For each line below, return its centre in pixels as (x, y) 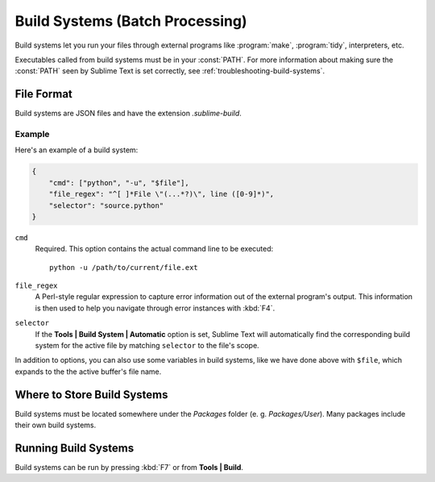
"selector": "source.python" (106, 205)
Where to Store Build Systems (91, 395)
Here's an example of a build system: (77, 150)
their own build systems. (56, 425)
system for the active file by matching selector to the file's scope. (147, 346)
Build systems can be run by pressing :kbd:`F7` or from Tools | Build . (129, 467)
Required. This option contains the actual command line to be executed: (154, 249)
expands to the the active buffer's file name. (88, 372)
